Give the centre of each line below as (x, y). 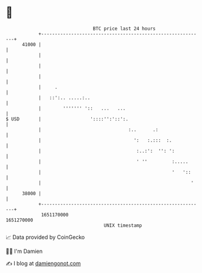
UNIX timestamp (123, 225)
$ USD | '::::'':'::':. (67, 119)
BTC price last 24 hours (124, 29)
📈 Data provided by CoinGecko (45, 237)
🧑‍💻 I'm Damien (24, 251)
